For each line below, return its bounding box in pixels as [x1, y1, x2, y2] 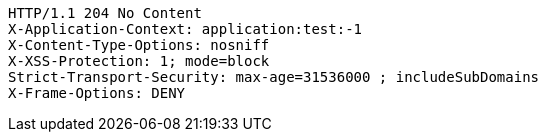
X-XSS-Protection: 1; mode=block [8, 53, 270, 69]
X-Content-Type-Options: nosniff [8, 37, 270, 53]
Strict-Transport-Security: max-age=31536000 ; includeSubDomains [8, 69, 540, 85]
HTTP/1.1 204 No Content [8, 5, 202, 21]
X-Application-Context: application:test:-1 [8, 21, 363, 37]
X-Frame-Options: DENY [8, 85, 186, 101]
